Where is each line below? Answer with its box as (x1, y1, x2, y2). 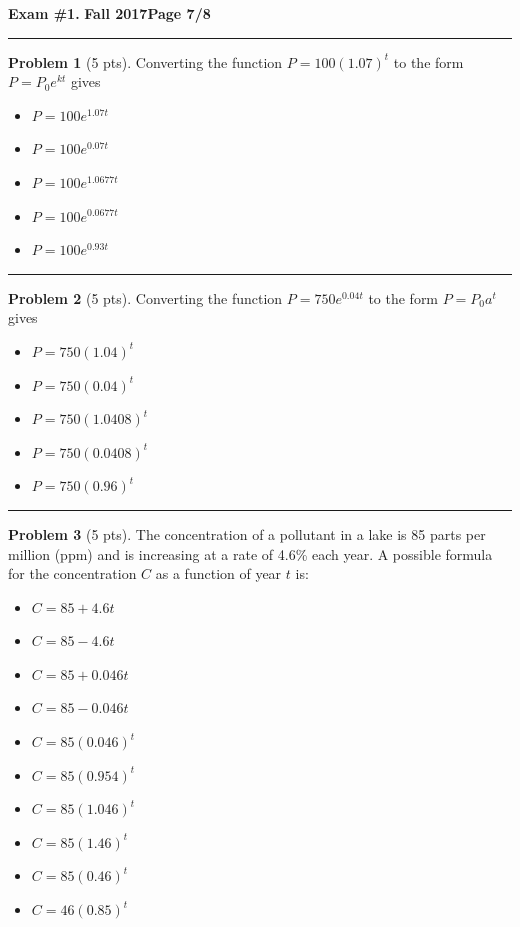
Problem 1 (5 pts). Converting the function (8, 51, 283, 72)
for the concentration (8, 563, 137, 584)
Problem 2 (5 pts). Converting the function (8, 287, 283, 308)
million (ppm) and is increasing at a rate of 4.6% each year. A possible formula (8, 543, 493, 564)
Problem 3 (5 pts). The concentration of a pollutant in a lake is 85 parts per (8, 523, 486, 544)
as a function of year (155, 563, 282, 584)
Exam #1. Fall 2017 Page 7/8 (8, 3, 211, 23)
